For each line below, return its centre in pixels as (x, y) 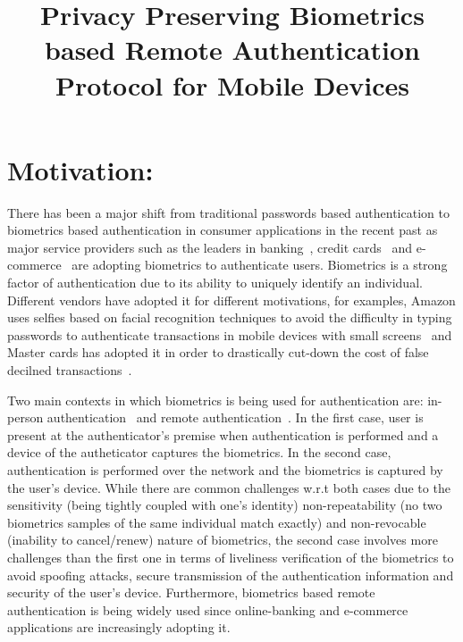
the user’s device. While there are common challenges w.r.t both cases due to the (229, 487)
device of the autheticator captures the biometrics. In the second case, (199, 452)
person (25, 417)
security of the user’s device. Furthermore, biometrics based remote (191, 592)
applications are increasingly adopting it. (119, 627)
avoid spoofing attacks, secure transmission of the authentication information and (231, 575)
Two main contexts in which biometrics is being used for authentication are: (215, 400)
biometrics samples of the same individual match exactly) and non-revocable (217, 522)
